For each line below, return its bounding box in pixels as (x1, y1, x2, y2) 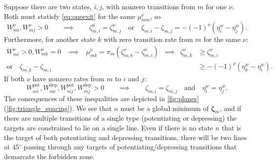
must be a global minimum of (120, 103, 209, 113)
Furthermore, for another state (4, 34, 96, 44)
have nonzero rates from (32, 73, 105, 83)
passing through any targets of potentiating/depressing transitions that (23, 142, 237, 152)
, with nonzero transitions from (102, 1, 195, 11)
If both (4, 73, 25, 83)
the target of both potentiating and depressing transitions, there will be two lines (4, 132, 247, 142)
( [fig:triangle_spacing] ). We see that (4, 103, 112, 113)
